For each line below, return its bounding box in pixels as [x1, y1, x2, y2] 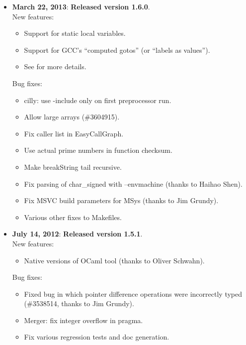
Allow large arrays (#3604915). [24, 112, 120, 122]
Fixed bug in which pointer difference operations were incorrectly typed [24, 288, 243, 299]
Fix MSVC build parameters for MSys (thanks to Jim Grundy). [24, 195, 219, 206]
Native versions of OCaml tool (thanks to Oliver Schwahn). [24, 255, 205, 265]
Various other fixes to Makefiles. [24, 212, 122, 222]
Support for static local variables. [24, 28, 126, 38]
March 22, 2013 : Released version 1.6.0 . [12, 1, 150, 11]
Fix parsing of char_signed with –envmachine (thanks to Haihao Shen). [24, 178, 243, 189]
